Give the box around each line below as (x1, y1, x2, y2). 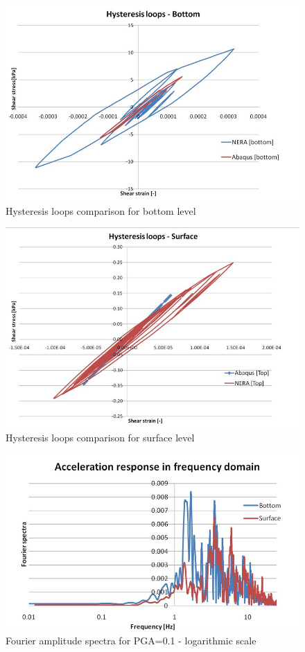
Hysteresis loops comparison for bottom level (6, 203, 196, 218)
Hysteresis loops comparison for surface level (6, 430, 195, 445)
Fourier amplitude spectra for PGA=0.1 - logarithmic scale (6, 633, 256, 648)
